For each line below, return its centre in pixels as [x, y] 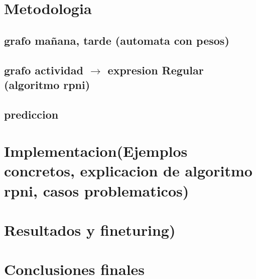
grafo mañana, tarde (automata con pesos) [117, 40]
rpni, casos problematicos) [97, 190]
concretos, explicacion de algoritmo [128, 171]
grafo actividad [44, 70]
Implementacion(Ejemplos [96, 151]
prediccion [31, 114]
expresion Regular [156, 70]
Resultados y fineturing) [90, 230]
